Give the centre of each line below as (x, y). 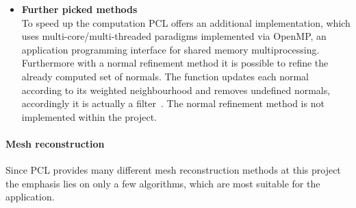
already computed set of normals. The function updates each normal (165, 76)
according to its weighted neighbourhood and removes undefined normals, (176, 90)
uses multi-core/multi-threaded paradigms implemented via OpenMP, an (174, 36)
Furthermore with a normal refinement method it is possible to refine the (175, 63)
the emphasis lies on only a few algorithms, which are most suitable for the (163, 183)
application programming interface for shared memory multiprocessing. (170, 49)
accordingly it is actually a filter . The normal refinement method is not (173, 103)
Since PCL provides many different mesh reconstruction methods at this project (173, 170)
